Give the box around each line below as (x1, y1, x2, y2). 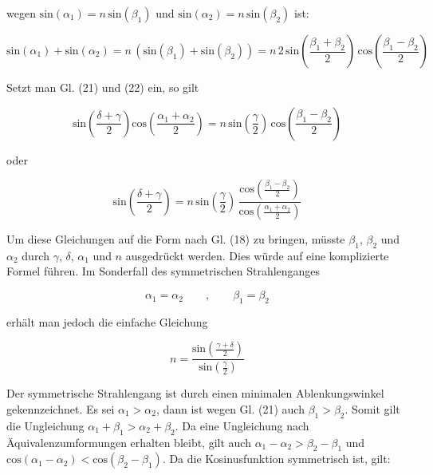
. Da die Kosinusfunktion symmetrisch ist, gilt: (162, 450, 391, 467)
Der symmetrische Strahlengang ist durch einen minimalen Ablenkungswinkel (6, 385, 384, 402)
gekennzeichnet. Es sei (6, 400, 115, 417)
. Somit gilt (344, 400, 400, 417)
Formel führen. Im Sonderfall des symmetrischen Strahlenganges (6, 263, 321, 279)
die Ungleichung (6, 417, 85, 433)
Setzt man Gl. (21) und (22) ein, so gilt (6, 79, 199, 95)
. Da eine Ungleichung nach (175, 417, 309, 433)
